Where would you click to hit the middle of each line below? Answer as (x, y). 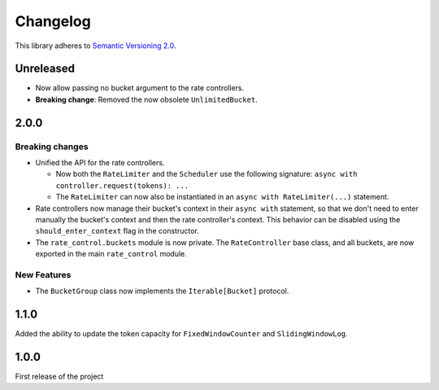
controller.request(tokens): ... (122, 186)
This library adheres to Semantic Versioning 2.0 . (96, 46)
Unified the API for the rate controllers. (100, 162)
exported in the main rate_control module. (111, 254)
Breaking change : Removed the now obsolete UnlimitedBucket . (146, 99)
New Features (43, 274)
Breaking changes (52, 147)
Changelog (53, 21)
